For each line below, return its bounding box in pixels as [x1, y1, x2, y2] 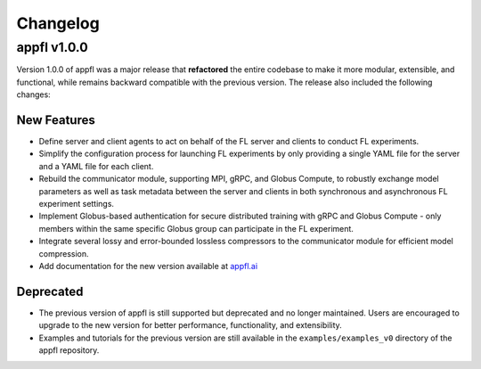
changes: [16, 89, 51, 100]
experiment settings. [38, 199, 115, 209]
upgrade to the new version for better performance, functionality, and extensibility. [38, 320, 342, 331]
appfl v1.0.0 [16, 39, 88, 55]
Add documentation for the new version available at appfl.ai [38, 260, 258, 271]
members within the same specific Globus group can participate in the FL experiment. [38, 223, 354, 234]
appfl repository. [38, 345, 100, 356]
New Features [16, 112, 95, 127]
